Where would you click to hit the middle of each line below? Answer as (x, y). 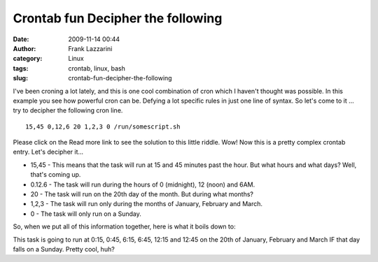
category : (28, 59)
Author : (24, 48)
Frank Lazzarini (90, 48)
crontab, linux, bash (97, 68)
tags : (21, 68)
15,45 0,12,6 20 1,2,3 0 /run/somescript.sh (103, 126)
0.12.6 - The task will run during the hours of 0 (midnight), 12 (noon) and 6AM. (143, 184)
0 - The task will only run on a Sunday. (86, 214)
